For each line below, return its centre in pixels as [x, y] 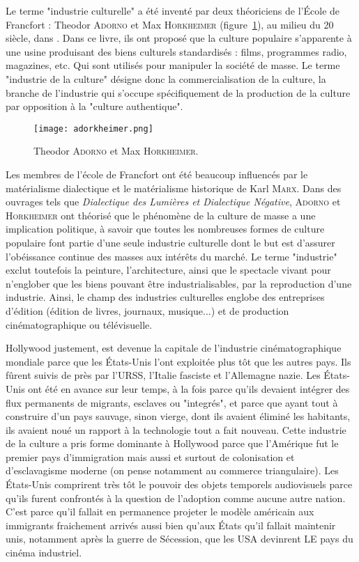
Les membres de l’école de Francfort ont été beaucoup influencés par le [157, 174]
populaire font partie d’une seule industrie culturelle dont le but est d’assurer [170, 242]
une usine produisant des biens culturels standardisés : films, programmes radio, [176, 51]
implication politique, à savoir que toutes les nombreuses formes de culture [165, 229]
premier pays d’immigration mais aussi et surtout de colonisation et [150, 456]
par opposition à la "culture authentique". [94, 106]
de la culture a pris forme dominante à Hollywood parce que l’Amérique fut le [172, 443]
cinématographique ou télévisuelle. [79, 324]
